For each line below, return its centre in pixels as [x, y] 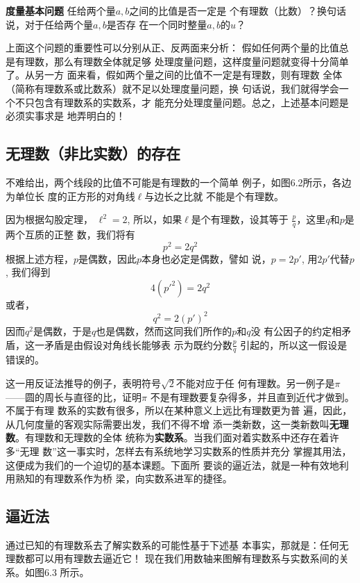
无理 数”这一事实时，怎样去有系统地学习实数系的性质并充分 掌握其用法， [186, 451]
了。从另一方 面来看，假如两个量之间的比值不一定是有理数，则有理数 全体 [174, 75]
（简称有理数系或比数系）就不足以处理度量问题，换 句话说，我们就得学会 [172, 88]
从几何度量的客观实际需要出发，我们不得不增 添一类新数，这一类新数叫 [168, 424]
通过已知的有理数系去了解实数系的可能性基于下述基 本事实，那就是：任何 [172, 544]
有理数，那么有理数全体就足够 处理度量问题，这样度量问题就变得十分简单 [182, 61]
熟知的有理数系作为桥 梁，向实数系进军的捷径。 [123, 478]
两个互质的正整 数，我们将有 [70, 234]
